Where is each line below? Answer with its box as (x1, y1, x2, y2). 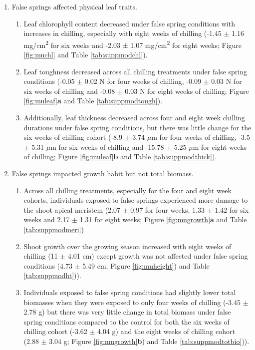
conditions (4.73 (23, 260, 72, 271)
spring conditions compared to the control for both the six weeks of (23, 316, 230, 327)
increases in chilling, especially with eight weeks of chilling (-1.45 (23, 28, 222, 38)
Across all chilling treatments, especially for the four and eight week (23, 185, 232, 195)
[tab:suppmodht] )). (23, 270, 81, 281)
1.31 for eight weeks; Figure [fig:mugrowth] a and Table (79, 214, 247, 225)
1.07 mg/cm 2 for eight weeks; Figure (130, 38, 242, 50)
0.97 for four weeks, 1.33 (130, 204, 205, 215)
